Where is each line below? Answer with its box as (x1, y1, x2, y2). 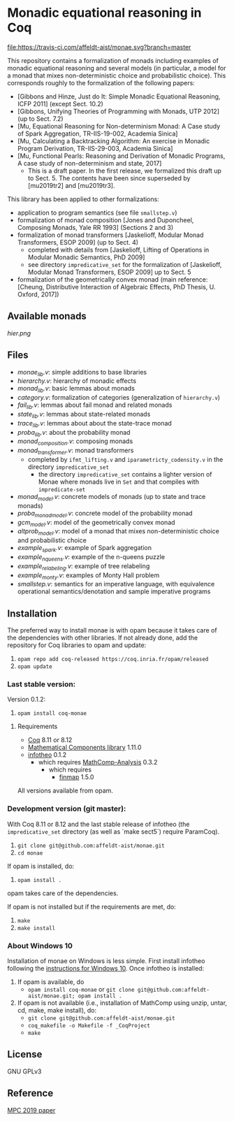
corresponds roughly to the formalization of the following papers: (7, 78, 196, 87)
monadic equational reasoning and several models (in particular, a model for (7, 64, 226, 72)
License (7, 1048, 43, 1060)
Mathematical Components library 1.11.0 (27, 743, 142, 752)
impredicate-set (38, 486, 86, 493)
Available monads (7, 310, 87, 322)
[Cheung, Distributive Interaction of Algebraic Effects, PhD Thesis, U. (17, 282, 216, 291)
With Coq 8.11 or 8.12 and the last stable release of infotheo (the (7, 820, 190, 828)
